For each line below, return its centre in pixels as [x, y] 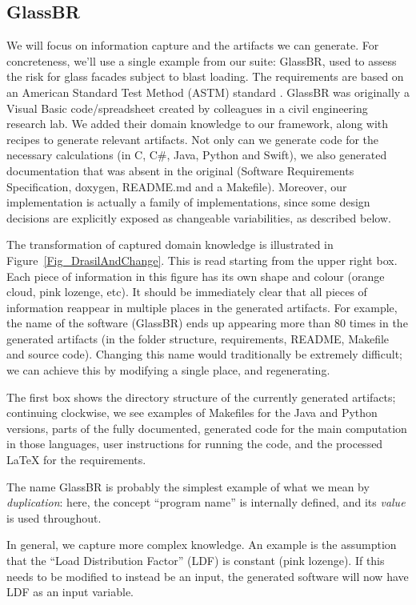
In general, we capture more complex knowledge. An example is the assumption [202, 545]
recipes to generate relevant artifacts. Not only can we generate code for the [193, 139]
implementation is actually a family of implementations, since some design [188, 202]
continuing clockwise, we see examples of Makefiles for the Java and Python [192, 413]
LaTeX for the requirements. [76, 460]
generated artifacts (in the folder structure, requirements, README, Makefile [198, 338]
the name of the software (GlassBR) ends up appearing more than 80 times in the [207, 323]
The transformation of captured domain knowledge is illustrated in [170, 244]
